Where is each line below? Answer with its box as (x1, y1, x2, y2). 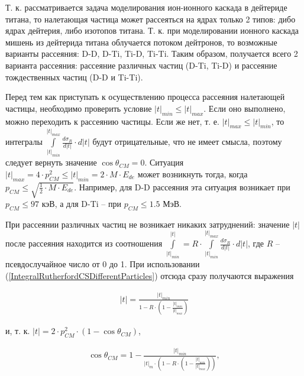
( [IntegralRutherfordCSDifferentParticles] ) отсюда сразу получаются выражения (5, 270, 294, 282)
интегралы (5, 135, 43, 148)
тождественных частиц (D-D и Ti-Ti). (5, 70, 143, 83)
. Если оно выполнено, (203, 102, 286, 114)
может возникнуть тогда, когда (137, 167, 248, 180)
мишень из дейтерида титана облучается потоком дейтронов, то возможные (5, 35, 277, 48)
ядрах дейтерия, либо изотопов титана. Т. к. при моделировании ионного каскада (5, 24, 299, 37)
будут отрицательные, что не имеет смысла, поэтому (92, 135, 282, 148)
